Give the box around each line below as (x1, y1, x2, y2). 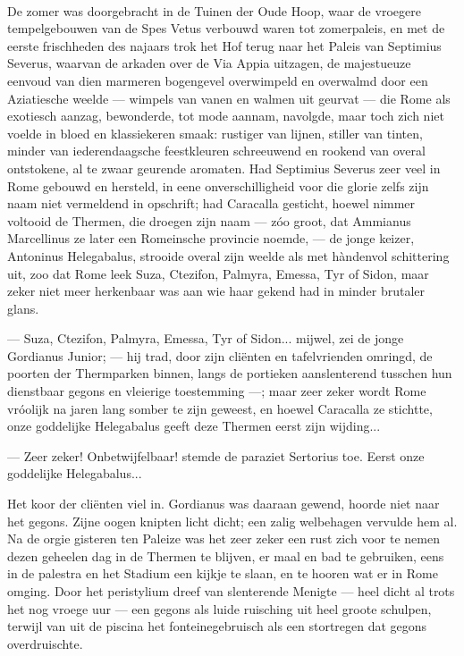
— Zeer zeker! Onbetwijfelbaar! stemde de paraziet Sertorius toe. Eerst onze (7, 446, 425, 465)
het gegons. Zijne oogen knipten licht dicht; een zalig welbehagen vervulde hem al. (7, 511, 458, 530)
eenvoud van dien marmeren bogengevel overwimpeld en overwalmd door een (7, 71, 428, 89)
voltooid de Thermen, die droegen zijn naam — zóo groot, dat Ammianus (7, 211, 411, 230)
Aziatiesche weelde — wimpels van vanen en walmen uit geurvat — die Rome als (7, 88, 451, 107)
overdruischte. (7, 634, 83, 652)
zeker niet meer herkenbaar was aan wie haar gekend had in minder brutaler (7, 282, 426, 300)
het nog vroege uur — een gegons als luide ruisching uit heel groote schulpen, (7, 599, 432, 618)
